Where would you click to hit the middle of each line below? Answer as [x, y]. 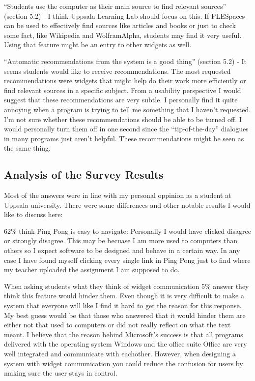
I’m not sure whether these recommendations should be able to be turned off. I [123, 119]
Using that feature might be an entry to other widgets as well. [98, 45]
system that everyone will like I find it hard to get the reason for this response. [123, 305]
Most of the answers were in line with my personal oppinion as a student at [118, 195]
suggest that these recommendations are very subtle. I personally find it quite [121, 100]
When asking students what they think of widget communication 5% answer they [127, 286]
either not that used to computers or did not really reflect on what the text [117, 325]
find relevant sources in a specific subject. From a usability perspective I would [123, 90]
